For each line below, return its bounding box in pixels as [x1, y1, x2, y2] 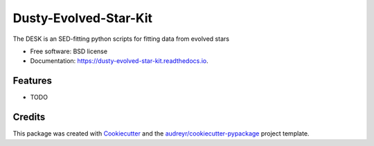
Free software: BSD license [30, 47, 107, 55]
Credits [12, 111, 46, 123]
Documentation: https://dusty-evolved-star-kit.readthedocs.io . [30, 57, 209, 65]
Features [12, 75, 52, 86]
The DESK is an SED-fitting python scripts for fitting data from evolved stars [12, 35, 230, 43]
